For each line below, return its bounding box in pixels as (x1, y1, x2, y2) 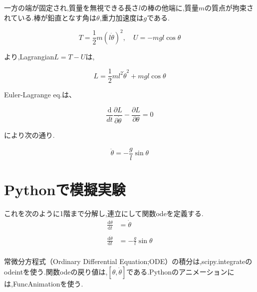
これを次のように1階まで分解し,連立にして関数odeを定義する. (4, 208, 204, 218)
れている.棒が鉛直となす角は (4, 12, 97, 22)
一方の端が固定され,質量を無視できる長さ (4, 2, 139, 12)
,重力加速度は (99, 12, 144, 22)
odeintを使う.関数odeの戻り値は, (4, 266, 108, 277)
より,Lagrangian (4, 51, 54, 61)
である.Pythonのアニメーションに (126, 266, 235, 277)
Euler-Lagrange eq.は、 (4, 89, 76, 100)
